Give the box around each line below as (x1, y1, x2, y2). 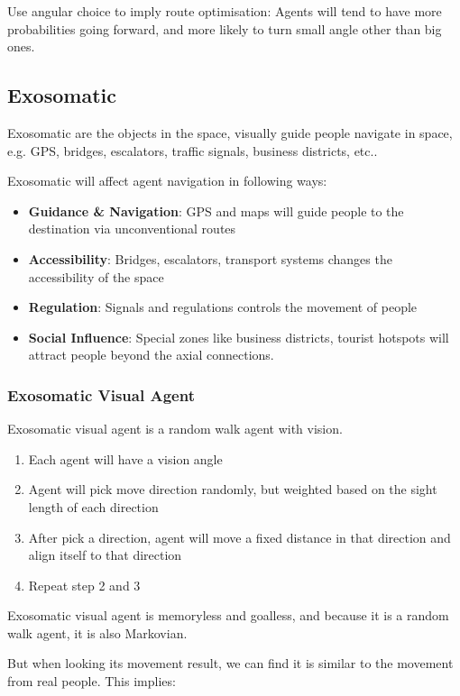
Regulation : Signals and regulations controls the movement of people (28, 298, 418, 316)
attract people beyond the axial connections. (28, 345, 274, 364)
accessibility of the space (28, 267, 164, 286)
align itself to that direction (28, 545, 182, 564)
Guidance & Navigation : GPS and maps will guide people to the (28, 201, 404, 220)
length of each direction (28, 497, 159, 516)
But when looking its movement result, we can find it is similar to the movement (7, 654, 454, 673)
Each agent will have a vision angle (28, 449, 223, 468)
